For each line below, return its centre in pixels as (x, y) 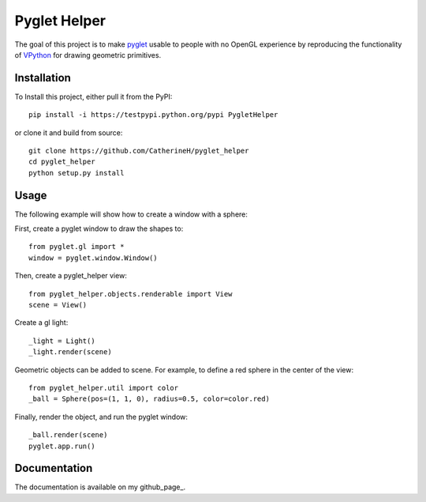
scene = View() (58, 305)
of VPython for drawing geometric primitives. (88, 55)
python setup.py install (77, 173)
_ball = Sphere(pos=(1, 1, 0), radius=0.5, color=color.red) (149, 399)
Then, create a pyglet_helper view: (71, 276)
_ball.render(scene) (68, 435)
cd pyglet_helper (62, 162)
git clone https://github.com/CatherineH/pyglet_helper (139, 151)
